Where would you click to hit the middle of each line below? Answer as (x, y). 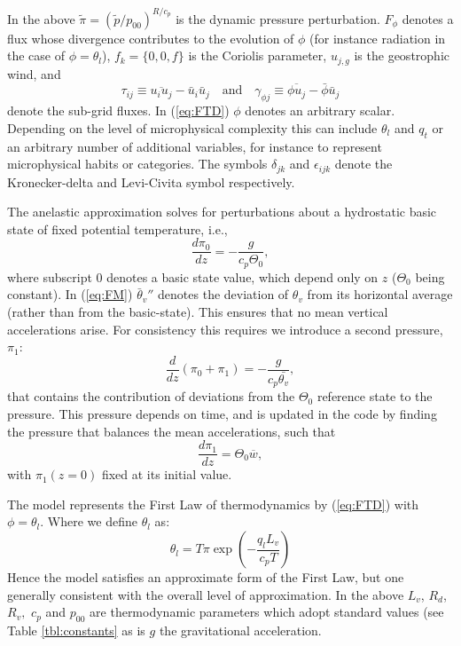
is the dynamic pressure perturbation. (278, 18)
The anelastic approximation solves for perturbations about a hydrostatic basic (222, 212)
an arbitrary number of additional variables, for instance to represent (195, 146)
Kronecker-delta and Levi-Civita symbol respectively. (151, 181)
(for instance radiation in (378, 38)
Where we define (93, 521)
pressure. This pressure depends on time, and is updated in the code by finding (222, 414)
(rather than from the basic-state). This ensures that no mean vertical (198, 312)
